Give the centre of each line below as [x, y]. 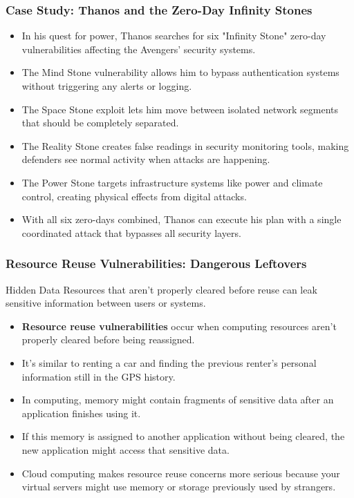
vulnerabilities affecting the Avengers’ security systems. [139, 49]
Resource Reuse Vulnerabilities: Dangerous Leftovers [156, 264]
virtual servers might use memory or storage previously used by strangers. [179, 487]
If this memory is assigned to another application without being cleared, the [183, 436]
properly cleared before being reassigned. [108, 339]
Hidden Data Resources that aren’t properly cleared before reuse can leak [161, 289]
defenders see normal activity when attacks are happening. [146, 159]
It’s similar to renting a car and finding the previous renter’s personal [169, 362]
